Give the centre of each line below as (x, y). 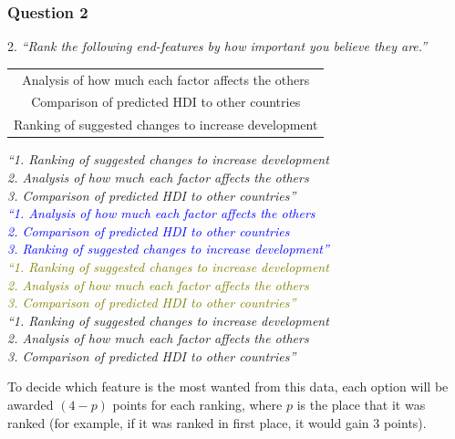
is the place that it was (361, 405)
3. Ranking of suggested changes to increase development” (168, 249)
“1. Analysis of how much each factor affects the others (161, 213)
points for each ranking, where (197, 405)
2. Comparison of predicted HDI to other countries (149, 230)
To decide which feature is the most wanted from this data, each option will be (228, 387)
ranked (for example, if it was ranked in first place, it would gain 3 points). (217, 422)
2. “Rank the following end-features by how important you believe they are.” (217, 46)
